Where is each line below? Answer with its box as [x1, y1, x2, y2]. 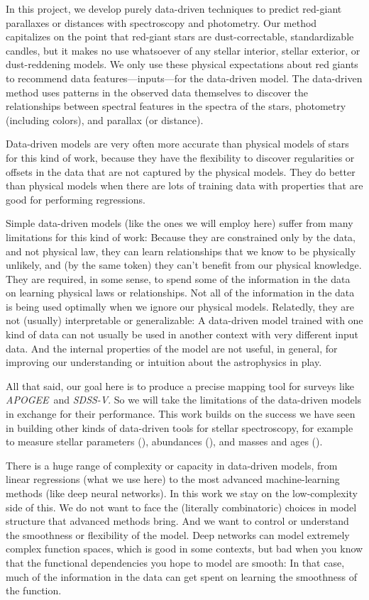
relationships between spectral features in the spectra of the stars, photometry [6, 99, 346, 113]
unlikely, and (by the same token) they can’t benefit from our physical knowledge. [6, 257, 362, 272]
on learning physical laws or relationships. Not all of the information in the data [6, 285, 355, 300]
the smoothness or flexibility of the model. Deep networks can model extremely [6, 527, 350, 542]
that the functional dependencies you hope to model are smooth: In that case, [6, 555, 345, 570]
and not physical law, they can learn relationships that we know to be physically [6, 243, 356, 258]
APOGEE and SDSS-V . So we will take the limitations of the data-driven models [6, 392, 362, 407]
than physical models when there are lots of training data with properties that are [6, 178, 363, 193]
